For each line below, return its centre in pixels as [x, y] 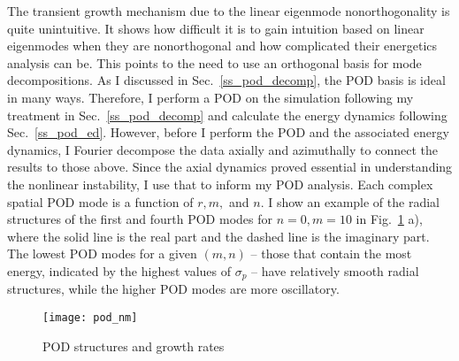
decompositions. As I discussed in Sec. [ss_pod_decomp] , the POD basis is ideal [226, 80]
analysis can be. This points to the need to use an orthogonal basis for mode [214, 62]
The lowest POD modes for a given [102, 253]
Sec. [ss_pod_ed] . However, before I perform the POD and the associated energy [228, 132]
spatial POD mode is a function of [100, 201]
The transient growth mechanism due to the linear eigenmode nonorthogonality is [229, 11]
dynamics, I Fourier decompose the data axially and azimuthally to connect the [222, 149]
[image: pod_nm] [90, 317]
